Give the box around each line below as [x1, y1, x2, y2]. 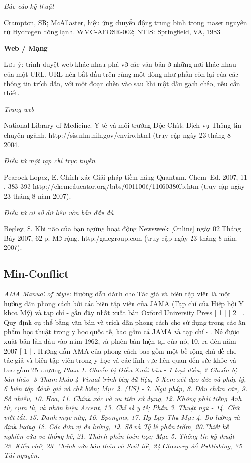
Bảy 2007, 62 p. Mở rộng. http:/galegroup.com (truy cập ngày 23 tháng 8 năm [4, 232, 237, 243]
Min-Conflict [4, 266, 69, 281]
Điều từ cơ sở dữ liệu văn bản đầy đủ [4, 207, 114, 217]
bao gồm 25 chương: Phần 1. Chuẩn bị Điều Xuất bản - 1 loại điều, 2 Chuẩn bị [4, 364, 237, 374]
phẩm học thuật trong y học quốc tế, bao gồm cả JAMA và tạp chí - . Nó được [4, 326, 239, 337]
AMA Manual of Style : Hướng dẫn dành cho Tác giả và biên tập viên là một [4, 289, 231, 299]
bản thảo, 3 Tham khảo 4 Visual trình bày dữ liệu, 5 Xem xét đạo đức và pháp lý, [4, 374, 246, 384]
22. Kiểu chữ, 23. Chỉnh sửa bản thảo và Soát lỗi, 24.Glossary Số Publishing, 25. [4, 440, 244, 450]
